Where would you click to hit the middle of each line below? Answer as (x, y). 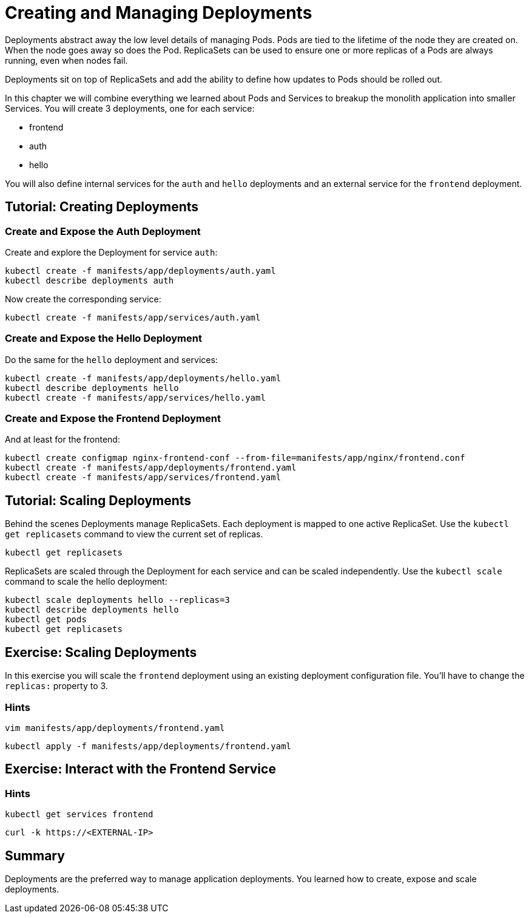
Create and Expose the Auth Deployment (103, 231)
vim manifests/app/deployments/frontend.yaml (115, 728)
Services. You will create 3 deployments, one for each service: (130, 108)
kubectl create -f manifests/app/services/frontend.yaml (143, 478)
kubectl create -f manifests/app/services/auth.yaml (133, 317)
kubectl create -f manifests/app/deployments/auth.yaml (140, 270)
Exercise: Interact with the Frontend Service (140, 769)
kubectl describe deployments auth (89, 280)
